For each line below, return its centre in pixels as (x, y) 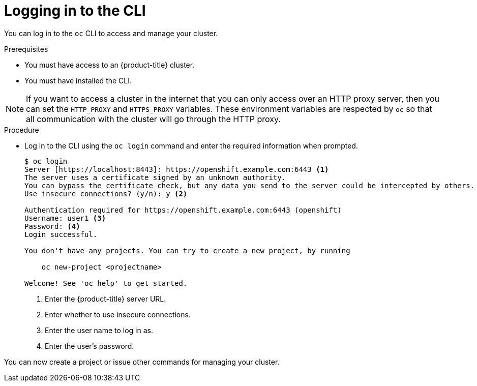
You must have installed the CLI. (78, 80)
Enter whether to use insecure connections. (118, 314)
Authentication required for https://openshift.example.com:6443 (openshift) (183, 210)
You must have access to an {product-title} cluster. (110, 65)
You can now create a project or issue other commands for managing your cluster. (142, 362)
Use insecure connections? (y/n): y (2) (106, 194)
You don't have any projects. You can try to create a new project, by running (187, 250)
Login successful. (61, 234)
